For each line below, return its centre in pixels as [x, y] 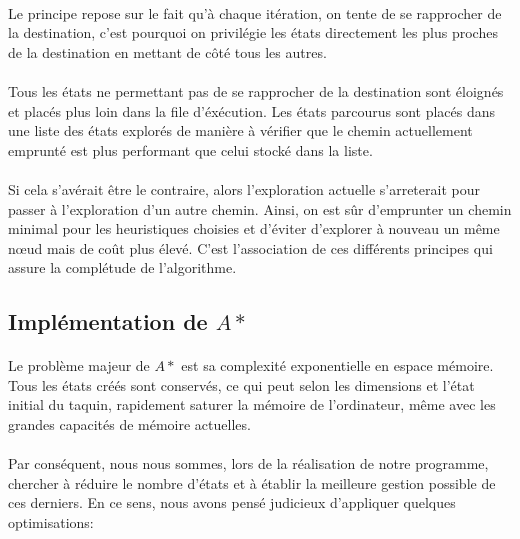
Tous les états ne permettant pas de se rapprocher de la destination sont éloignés [256, 90]
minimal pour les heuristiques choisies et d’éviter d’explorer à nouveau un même [254, 228]
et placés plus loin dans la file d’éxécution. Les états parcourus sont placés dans [252, 110]
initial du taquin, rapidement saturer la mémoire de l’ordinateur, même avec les [252, 404]
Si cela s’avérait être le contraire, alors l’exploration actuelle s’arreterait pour [244, 188]
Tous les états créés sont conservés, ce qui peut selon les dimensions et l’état [241, 384]
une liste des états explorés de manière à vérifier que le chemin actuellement [240, 130]
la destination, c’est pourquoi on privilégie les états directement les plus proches [253, 32]
